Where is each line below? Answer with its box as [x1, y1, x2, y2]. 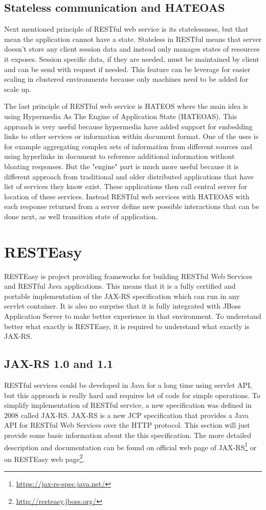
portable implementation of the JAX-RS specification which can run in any [4, 290, 240, 301]
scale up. [4, 83, 31, 94]
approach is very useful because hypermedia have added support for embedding [4, 121, 253, 131]
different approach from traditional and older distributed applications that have [4, 171, 254, 181]
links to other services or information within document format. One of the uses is [4, 131, 259, 142]
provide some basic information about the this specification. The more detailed [4, 429, 252, 440]
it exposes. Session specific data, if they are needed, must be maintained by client [4, 53, 259, 64]
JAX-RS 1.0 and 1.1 [4, 356, 113, 372]
